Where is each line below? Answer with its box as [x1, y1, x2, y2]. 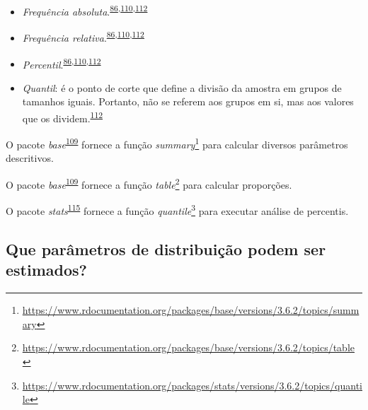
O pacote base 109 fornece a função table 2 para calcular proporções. [6, 175, 292, 192]
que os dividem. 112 [22, 108, 103, 125]
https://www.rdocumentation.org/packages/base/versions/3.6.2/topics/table [22, 340, 355, 355]
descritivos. [6, 151, 54, 165]
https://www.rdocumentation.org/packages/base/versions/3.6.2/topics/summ [22, 303, 360, 317]
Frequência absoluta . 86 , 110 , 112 [22, 2, 148, 18]
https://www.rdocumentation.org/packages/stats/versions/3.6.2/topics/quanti [22, 377, 362, 392]
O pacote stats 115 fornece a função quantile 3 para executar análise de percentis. [6, 201, 349, 218]
